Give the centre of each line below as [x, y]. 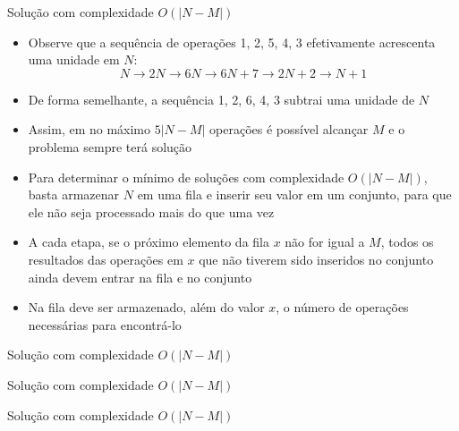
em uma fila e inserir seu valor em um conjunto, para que [294, 194]
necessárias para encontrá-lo [105, 324]
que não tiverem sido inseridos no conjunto [316, 259]
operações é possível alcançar [289, 129]
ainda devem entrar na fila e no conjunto [140, 277]
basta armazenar [74, 194]
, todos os [407, 242]
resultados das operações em [106, 259]
